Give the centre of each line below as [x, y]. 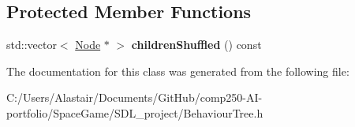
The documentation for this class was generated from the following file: [178, 71]
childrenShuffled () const [196, 45]
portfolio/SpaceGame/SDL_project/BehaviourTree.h [135, 112]
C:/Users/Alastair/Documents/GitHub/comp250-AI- [135, 97]
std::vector [32, 45]
